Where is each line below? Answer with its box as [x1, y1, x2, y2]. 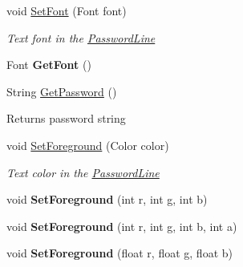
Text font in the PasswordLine [6, 29, 156, 46]
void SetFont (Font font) [6, 2, 127, 18]
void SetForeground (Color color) [6, 136, 169, 153]
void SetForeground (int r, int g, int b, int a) [6, 217, 237, 234]
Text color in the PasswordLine [6, 164, 160, 180]
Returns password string [6, 110, 126, 127]
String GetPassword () [6, 83, 117, 99]
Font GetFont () [6, 56, 91, 73]
